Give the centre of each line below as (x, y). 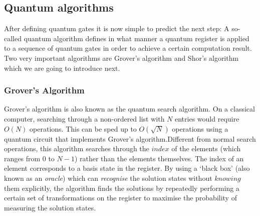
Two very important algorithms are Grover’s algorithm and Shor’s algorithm (121, 58)
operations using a (200, 128)
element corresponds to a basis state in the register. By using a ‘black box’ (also (127, 168)
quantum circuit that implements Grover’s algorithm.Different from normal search (130, 138)
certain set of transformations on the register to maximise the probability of (120, 198)
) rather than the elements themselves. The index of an (159, 158)
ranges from (22, 158)
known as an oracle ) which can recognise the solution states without (108, 178)
